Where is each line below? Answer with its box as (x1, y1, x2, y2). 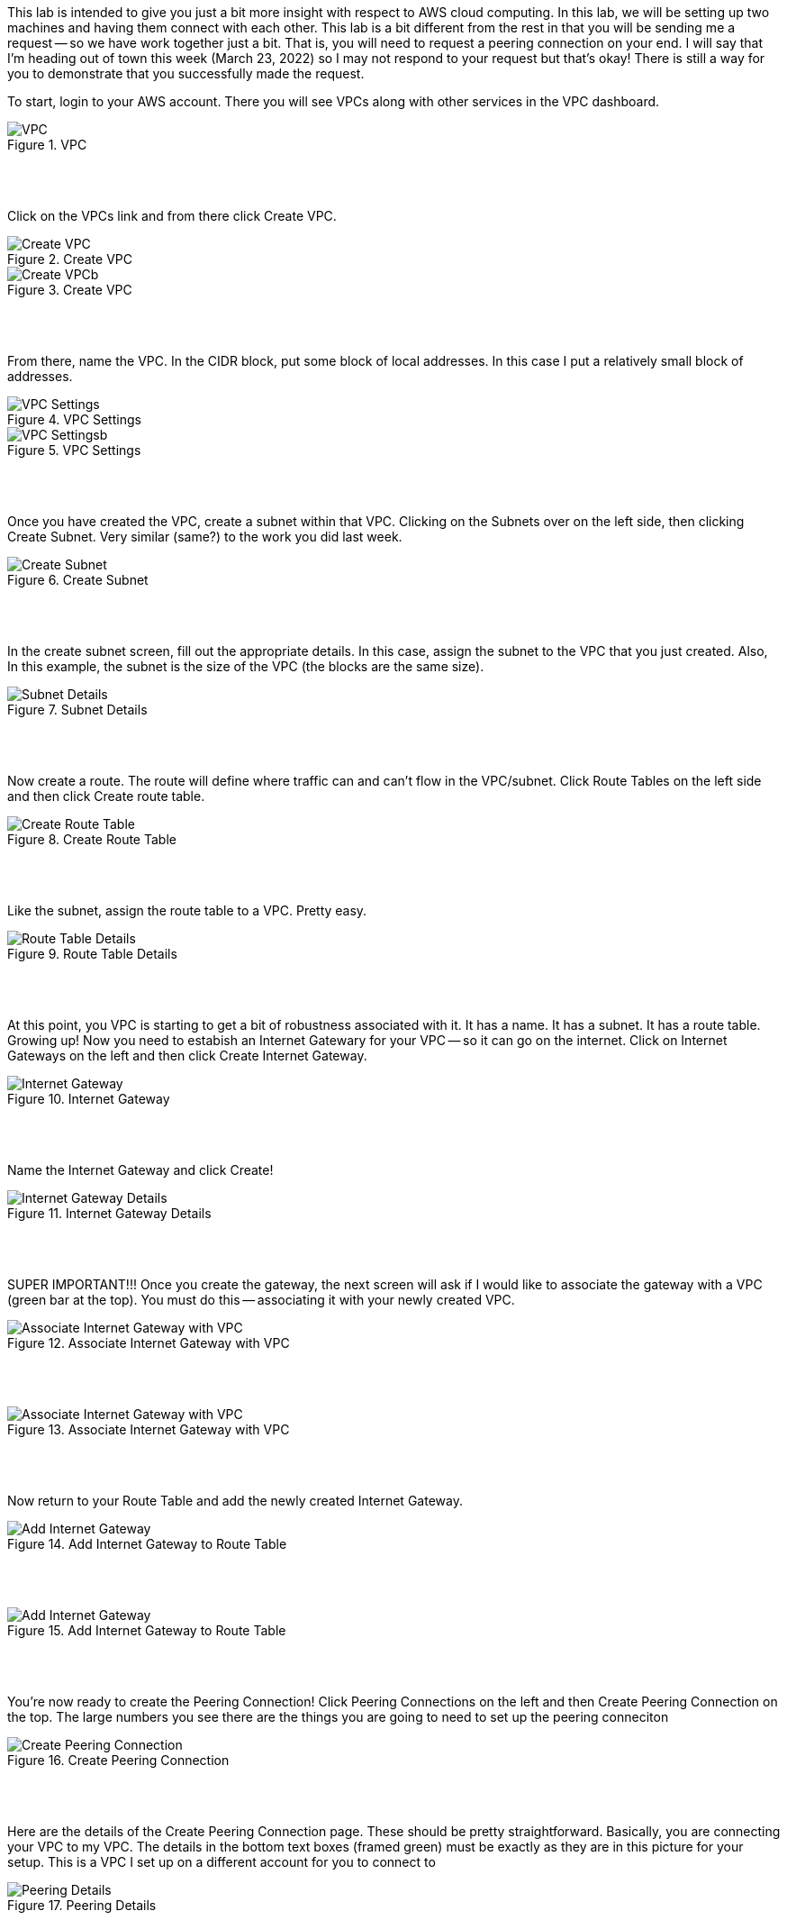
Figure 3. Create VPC (7, 282, 132, 297)
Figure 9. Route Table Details (7, 946, 177, 961)
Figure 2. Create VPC (7, 251, 132, 267)
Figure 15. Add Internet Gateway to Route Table (7, 1623, 286, 1638)
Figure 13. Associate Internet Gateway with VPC (7, 1422, 290, 1437)
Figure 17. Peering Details (7, 1897, 157, 1913)
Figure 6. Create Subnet (7, 572, 149, 587)
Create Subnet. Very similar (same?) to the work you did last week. (7, 529, 403, 544)
